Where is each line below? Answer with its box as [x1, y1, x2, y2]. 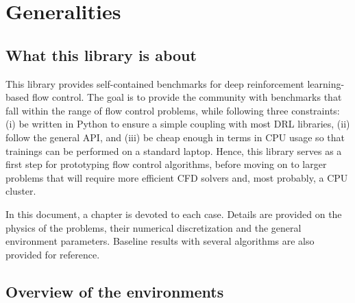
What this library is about [5, 44, 197, 65]
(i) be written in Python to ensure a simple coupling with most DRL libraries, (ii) [5, 117, 350, 131]
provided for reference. [5, 247, 100, 261]
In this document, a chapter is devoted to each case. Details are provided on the [5, 206, 342, 221]
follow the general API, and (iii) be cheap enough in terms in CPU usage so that [5, 130, 345, 144]
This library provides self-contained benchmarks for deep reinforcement [5, 76, 304, 90]
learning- [307, 76, 345, 90]
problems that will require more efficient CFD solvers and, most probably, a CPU [5, 170, 348, 184]
